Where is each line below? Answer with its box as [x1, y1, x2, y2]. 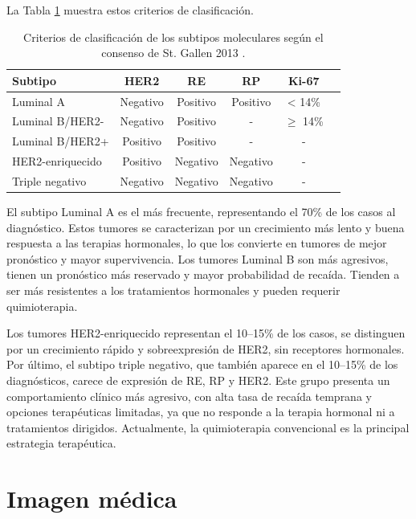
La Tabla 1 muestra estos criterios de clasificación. [6, 2, 254, 18]
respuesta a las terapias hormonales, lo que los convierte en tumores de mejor [6, 235, 387, 251]
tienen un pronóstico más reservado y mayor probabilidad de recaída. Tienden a [6, 266, 400, 283]
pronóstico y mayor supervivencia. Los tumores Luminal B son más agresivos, [6, 250, 389, 267]
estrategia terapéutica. [6, 435, 116, 452]
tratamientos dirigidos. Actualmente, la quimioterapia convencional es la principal [6, 419, 410, 435]
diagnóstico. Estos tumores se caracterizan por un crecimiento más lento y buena [6, 219, 405, 235]
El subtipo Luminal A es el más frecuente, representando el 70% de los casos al [6, 203, 396, 220]
